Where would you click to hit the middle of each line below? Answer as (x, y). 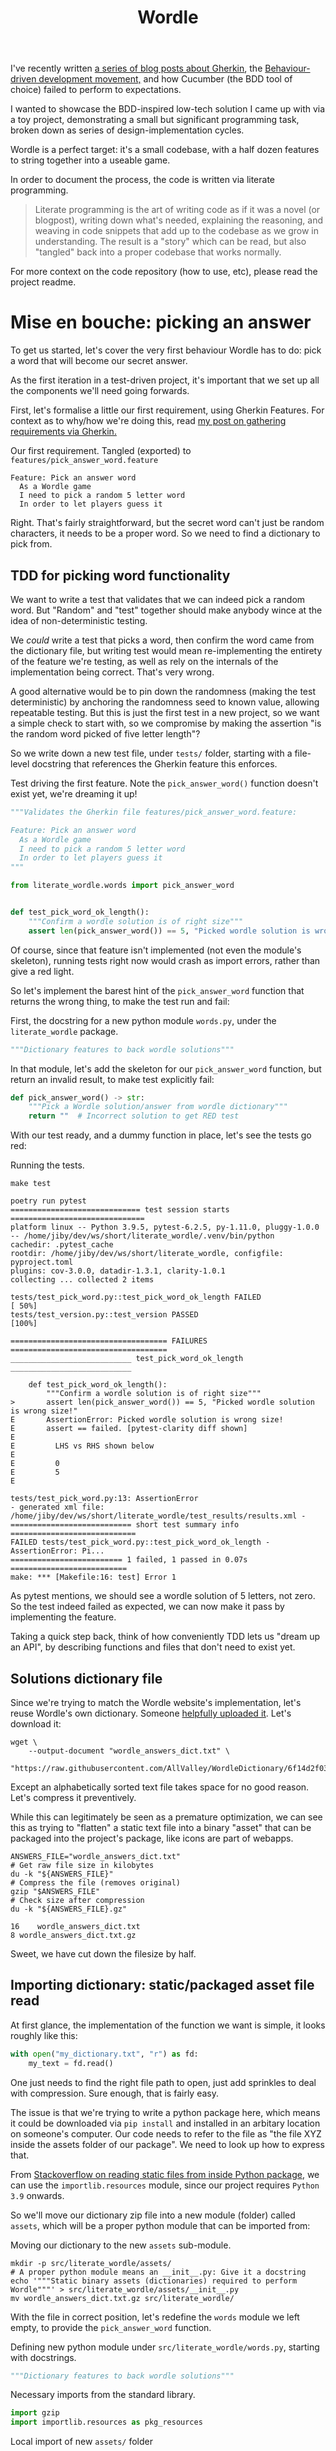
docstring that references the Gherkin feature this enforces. (154, 763)
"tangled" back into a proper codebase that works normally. (158, 252)
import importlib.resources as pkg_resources (106, 2422)
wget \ (24, 1742)
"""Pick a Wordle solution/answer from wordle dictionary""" (158, 1107)
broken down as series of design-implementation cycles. (127, 130)
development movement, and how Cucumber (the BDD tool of (165, 79)
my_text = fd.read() (71, 2063)
